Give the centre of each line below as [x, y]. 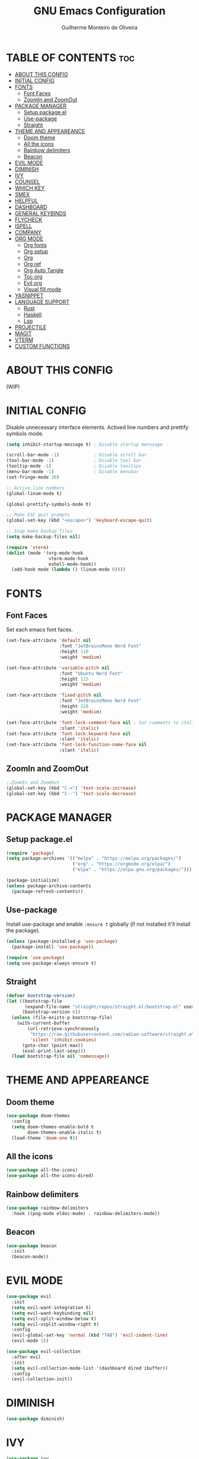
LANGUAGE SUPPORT [42, 302]
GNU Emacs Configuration [99, 11]
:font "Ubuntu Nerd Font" [91, 674]
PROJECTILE [31, 327]
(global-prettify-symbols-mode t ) [49, 504]
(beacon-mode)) [30, 1257]
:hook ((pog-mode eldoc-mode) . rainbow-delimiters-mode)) [86, 1213]
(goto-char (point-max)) [52, 1045]
